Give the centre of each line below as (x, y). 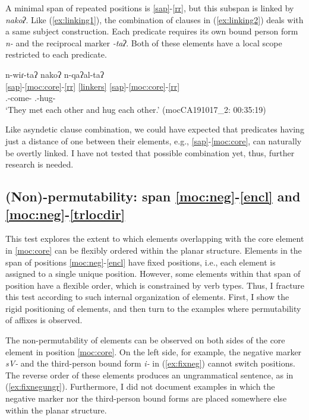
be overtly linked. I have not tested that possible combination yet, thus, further (150, 152)
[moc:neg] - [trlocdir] (65, 214)
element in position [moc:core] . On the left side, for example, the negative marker (154, 351)
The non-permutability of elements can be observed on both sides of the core (145, 340)
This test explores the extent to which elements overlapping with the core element (155, 239)
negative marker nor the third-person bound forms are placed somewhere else (146, 398)
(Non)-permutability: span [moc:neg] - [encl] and (153, 196)
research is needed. (40, 164)
